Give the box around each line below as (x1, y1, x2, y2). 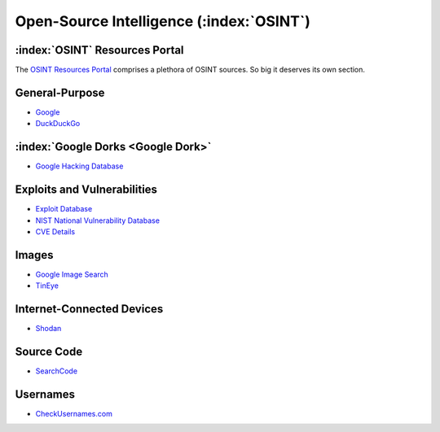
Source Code (15, 344, 83, 358)
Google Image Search (35, 269, 109, 279)
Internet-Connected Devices (15, 302, 164, 316)
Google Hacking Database (35, 161, 124, 171)
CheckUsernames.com (35, 408, 113, 418)
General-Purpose (15, 85, 105, 99)
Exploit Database (35, 204, 93, 214)
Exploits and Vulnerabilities (15, 183, 158, 197)
